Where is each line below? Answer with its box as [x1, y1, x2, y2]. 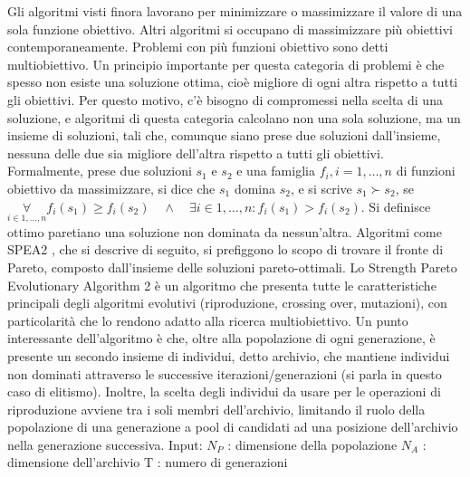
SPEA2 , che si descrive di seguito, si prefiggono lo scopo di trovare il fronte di [7, 240, 444, 259]
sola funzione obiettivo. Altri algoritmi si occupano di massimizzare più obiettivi [7, 19, 453, 38]
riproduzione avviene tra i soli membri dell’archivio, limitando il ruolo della [7, 399, 426, 418]
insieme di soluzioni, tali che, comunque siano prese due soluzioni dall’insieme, [7, 126, 441, 145]
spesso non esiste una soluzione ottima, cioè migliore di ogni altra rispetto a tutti [7, 72, 458, 91]
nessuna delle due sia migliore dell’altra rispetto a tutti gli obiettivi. [7, 143, 384, 162]
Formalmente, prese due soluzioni [7, 161, 192, 180]
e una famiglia [236, 161, 315, 180]
